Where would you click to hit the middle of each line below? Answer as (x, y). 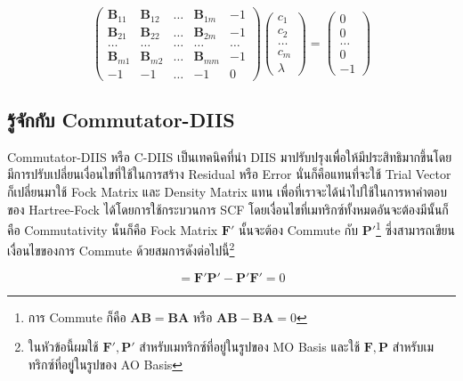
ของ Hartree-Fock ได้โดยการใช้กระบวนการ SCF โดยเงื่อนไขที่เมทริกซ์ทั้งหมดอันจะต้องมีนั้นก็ (228, 209)
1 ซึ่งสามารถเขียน (415, 228)
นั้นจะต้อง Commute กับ (299, 229)
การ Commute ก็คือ (77, 316)
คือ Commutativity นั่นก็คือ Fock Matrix (113, 229)
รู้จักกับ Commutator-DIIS (121, 119)
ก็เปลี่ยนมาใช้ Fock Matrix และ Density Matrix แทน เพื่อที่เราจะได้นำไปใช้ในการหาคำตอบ (227, 191)
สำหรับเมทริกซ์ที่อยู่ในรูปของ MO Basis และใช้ (250, 347)
